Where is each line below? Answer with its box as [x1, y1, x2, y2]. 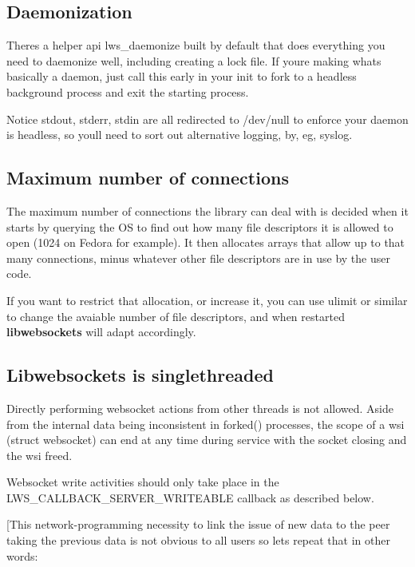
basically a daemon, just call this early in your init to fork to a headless [6, 68, 357, 85]
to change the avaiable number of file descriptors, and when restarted [6, 307, 345, 324]
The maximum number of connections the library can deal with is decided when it [6, 202, 409, 219]
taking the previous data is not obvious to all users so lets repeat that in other [6, 532, 390, 549]
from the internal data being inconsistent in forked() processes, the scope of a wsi [6, 415, 405, 432]
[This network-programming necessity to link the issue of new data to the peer [6, 516, 390, 533]
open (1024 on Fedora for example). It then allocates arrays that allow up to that [6, 234, 405, 251]
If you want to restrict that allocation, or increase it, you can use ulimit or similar [6, 291, 408, 308]
